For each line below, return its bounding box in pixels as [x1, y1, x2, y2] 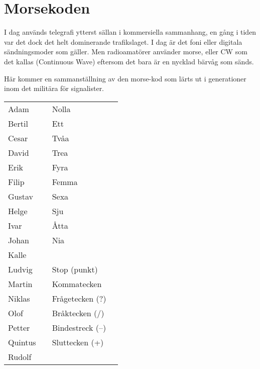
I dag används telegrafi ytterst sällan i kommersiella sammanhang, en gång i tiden [4, 27, 256, 37]
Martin [8, 278, 33, 290]
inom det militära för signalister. [4, 83, 104, 94]
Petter [8, 321, 30, 333]
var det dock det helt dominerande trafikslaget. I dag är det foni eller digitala [4, 36, 242, 47]
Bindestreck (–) [52, 321, 106, 333]
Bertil [8, 117, 28, 129]
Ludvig [8, 263, 33, 275]
